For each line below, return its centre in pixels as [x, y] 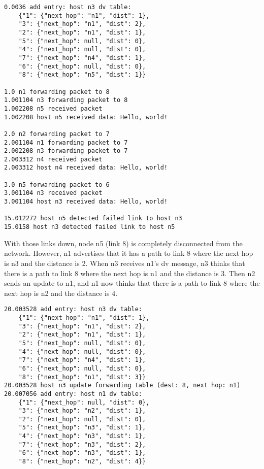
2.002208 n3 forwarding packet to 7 [66, 151]
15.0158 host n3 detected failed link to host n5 [90, 227]
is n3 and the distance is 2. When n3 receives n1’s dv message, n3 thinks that [125, 263]
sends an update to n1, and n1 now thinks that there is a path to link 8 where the [132, 283]
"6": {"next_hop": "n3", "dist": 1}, [82, 453]
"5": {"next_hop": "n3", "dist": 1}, [82, 428]
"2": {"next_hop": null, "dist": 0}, [82, 419]
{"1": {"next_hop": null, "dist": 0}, [84, 402]
